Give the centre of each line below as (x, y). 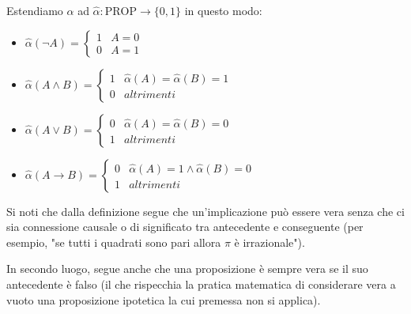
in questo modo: (223, 10)
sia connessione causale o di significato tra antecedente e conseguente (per (185, 227)
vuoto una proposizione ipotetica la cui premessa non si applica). (164, 299)
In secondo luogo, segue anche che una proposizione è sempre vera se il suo (187, 269)
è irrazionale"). (270, 242)
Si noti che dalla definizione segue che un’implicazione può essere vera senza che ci (205, 211)
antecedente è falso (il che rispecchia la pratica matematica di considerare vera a (201, 284)
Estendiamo (35, 10)
